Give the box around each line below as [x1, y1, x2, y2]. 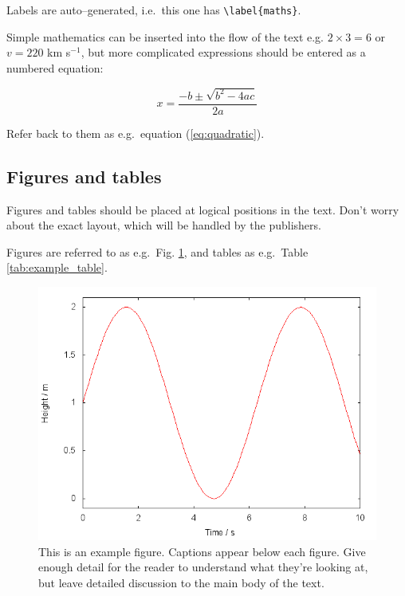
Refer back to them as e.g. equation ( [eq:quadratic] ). [6, 124, 265, 141]
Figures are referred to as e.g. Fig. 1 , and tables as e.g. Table [6, 243, 309, 260]
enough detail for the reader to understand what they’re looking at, [38, 559, 368, 575]
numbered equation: [6, 59, 104, 76]
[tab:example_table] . [6, 259, 108, 276]
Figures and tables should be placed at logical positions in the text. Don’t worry [6, 201, 399, 218]
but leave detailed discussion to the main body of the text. [38, 574, 324, 590]
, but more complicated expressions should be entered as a [81, 44, 366, 61]
